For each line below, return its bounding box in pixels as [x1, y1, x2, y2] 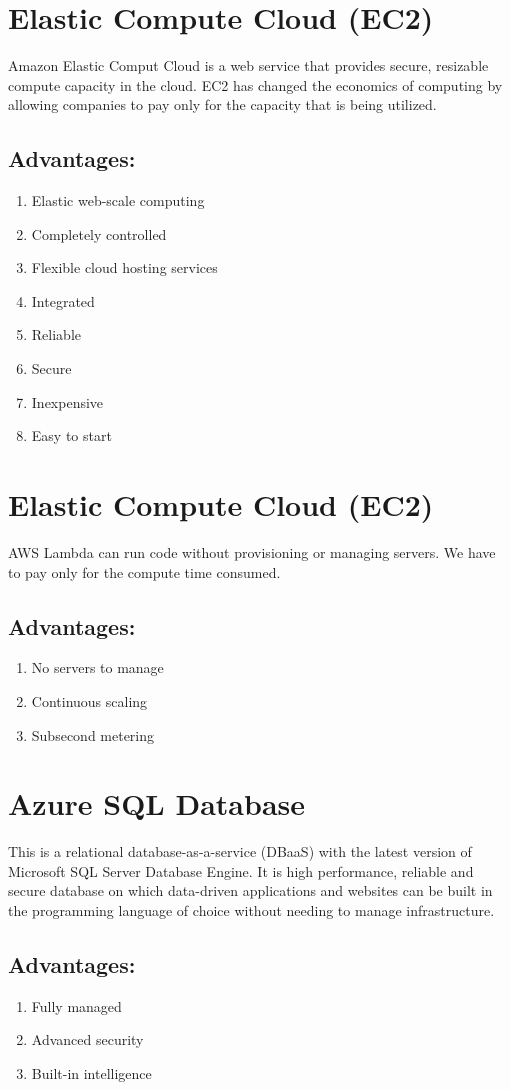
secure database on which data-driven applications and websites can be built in [8, 880, 493, 901]
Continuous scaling [31, 690, 148, 711]
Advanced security [31, 1029, 144, 1050]
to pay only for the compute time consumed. [8, 561, 281, 582]
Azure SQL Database [8, 783, 305, 824]
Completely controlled [31, 223, 167, 244]
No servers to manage [31, 657, 164, 678]
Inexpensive [31, 391, 104, 412]
